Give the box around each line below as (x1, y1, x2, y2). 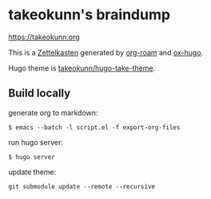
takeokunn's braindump (8, 6, 170, 24)
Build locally (8, 87, 71, 100)
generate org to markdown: (8, 108, 98, 117)
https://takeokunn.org (8, 32, 80, 42)
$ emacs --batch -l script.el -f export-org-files (8, 123, 181, 132)
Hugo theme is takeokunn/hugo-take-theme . (8, 63, 156, 73)
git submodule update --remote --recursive (8, 182, 156, 190)
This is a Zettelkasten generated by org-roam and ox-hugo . (8, 47, 204, 57)
